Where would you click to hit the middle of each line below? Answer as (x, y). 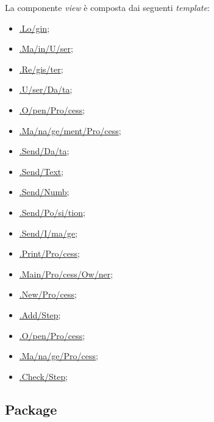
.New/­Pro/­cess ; (48, 294)
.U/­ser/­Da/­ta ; (46, 89)
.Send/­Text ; (41, 171)
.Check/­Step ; (44, 376)
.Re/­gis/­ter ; (41, 69)
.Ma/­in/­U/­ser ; (46, 48)
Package (31, 409)
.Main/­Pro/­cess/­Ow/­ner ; (66, 274)
